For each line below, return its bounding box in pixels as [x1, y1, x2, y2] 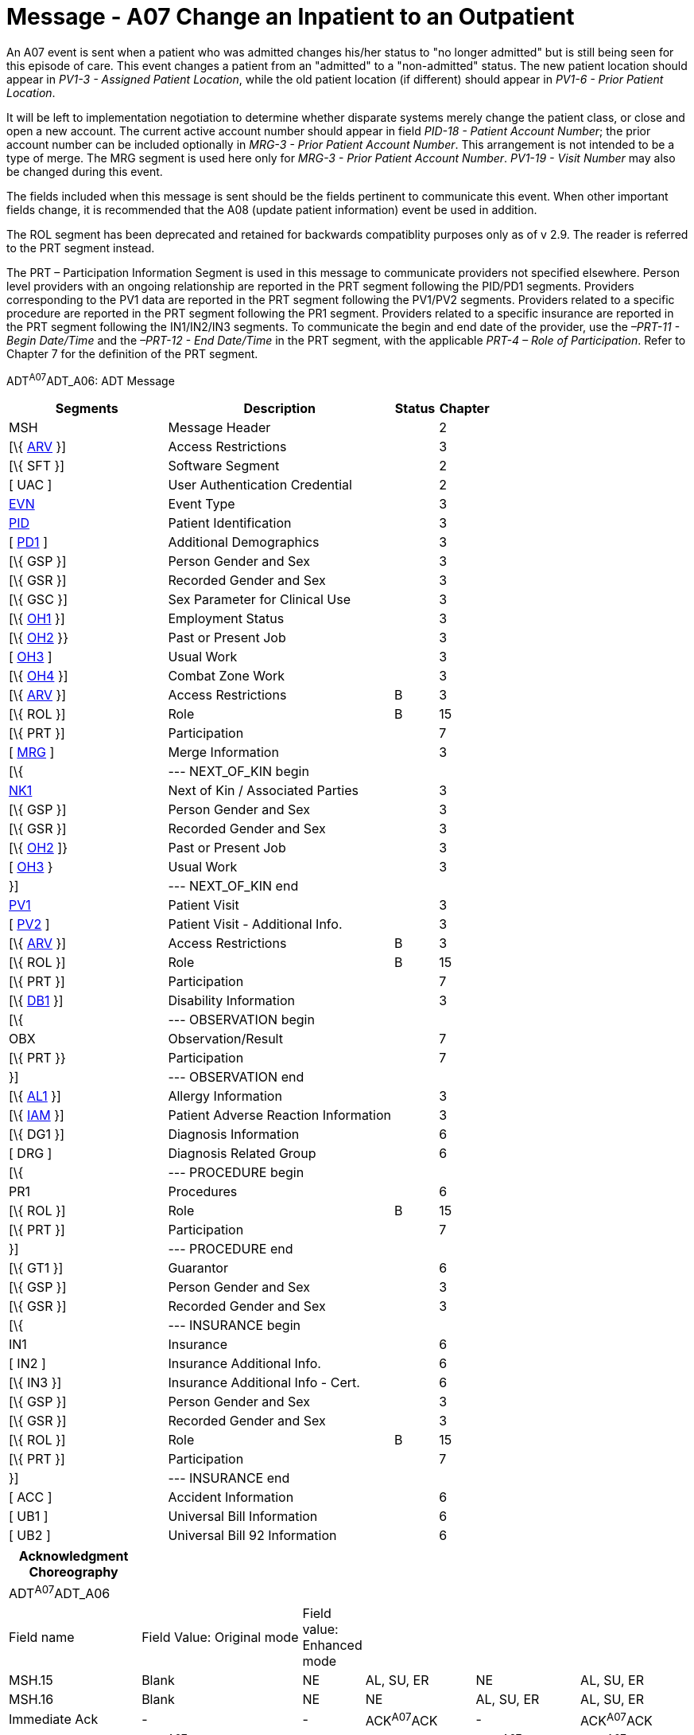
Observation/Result [168, 1031, 283, 1047]
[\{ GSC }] [9, 591, 68, 608]
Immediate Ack [9, 1711, 99, 1728]
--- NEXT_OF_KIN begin [168, 763, 309, 780]
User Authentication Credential [168, 477, 352, 493]
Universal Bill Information [168, 1508, 318, 1525]
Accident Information [168, 1489, 294, 1506]
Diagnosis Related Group [168, 1145, 316, 1162]
